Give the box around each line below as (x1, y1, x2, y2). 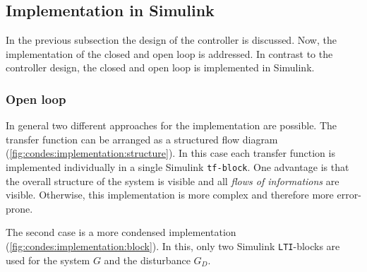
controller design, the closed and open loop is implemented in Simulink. (6, 60, 315, 75)
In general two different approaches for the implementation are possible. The (6, 118, 337, 133)
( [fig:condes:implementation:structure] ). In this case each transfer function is (6, 146, 335, 160)
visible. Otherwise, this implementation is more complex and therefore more (6, 187, 334, 202)
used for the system (6, 252, 90, 267)
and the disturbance (104, 252, 191, 267)
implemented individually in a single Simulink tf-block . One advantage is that (6, 159, 349, 174)
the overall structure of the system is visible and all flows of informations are (6, 173, 339, 188)
